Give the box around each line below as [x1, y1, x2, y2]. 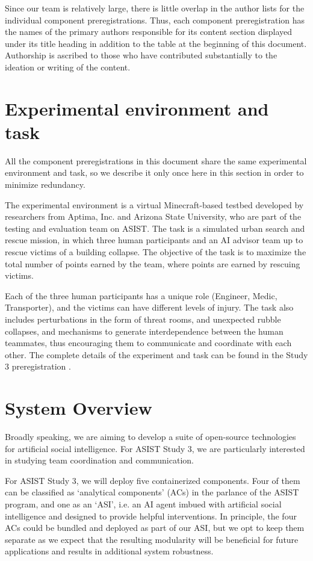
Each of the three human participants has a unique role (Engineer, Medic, [5, 289, 277, 302]
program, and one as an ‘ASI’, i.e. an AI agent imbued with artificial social [5, 498, 282, 510]
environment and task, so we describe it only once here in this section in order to [5, 166, 304, 179]
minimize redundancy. [5, 178, 85, 191]
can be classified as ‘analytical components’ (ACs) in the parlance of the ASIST [5, 486, 299, 498]
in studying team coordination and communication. [5, 454, 194, 466]
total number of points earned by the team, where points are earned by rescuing [5, 257, 300, 270]
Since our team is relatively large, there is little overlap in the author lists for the [5, 2, 305, 14]
